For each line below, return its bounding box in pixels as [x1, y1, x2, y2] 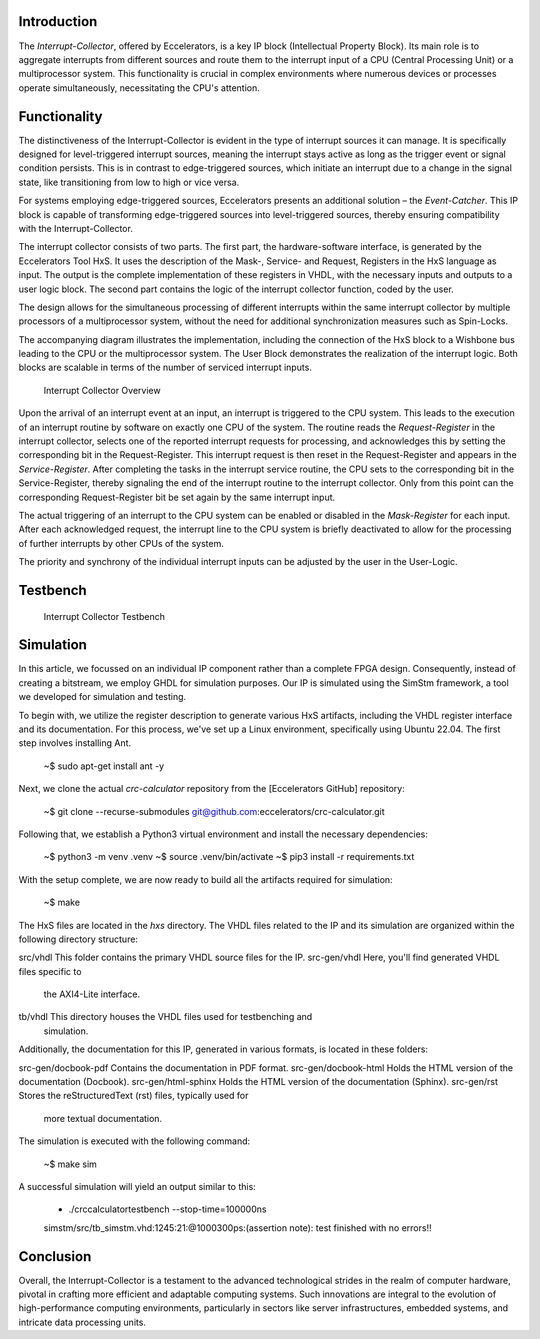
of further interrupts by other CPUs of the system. [18, 537, 225, 549]
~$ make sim [43, 1158, 97, 1170]
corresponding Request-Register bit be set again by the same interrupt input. [18, 491, 336, 503]
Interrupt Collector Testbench [43, 610, 165, 622]
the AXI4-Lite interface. [43, 988, 141, 1000]
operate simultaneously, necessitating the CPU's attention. [18, 81, 260, 94]
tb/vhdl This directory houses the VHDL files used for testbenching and [18, 1011, 313, 1023]
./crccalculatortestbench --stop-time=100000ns [68, 1203, 267, 1215]
